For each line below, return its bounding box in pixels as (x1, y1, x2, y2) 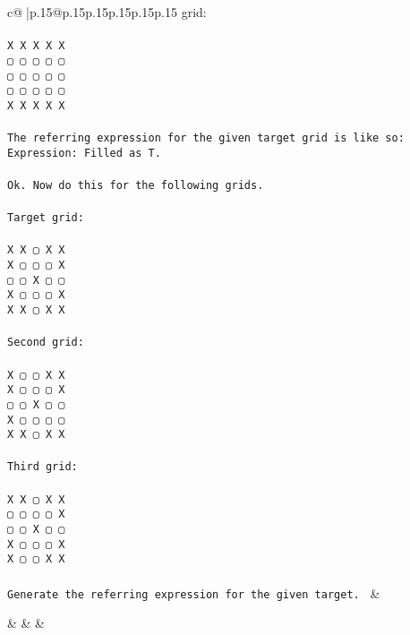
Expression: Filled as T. (7, 146, 161, 159)
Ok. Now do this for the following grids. (7, 178, 264, 192)
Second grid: (7, 336, 84, 349)
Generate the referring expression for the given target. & (7, 583, 380, 602)
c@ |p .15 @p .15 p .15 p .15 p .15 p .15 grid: (7, 3, 207, 21)
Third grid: (7, 460, 78, 474)
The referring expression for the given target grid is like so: (7, 132, 405, 145)
